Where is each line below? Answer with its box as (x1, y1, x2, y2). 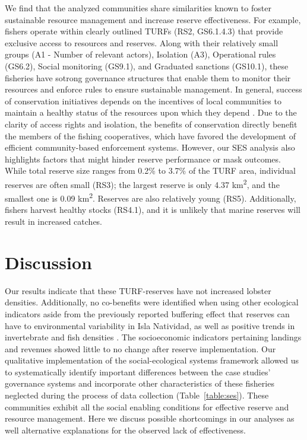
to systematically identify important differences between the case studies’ (5, 365, 271, 378)
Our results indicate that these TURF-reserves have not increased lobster (5, 284, 271, 296)
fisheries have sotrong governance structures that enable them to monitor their (5, 71, 291, 84)
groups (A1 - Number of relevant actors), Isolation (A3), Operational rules (5, 48, 276, 60)
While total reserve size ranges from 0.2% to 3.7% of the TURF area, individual (5, 164, 296, 177)
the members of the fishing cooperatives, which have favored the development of (5, 129, 296, 142)
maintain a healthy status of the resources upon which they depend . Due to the (5, 106, 297, 119)
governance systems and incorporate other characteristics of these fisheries (5, 377, 274, 390)
